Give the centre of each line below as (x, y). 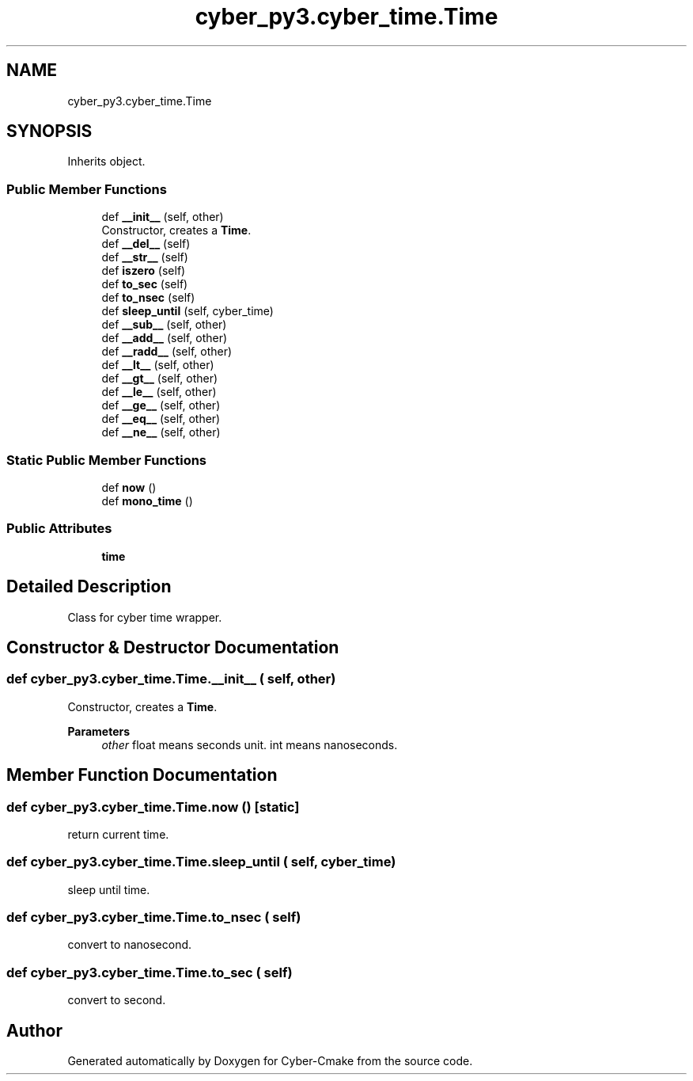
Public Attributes (59, 529)
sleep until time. (109, 889)
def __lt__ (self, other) (158, 365)
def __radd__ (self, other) (167, 352)
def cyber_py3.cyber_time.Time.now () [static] (153, 807)
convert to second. (117, 1000)
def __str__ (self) (145, 257)
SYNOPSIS (49, 131)
